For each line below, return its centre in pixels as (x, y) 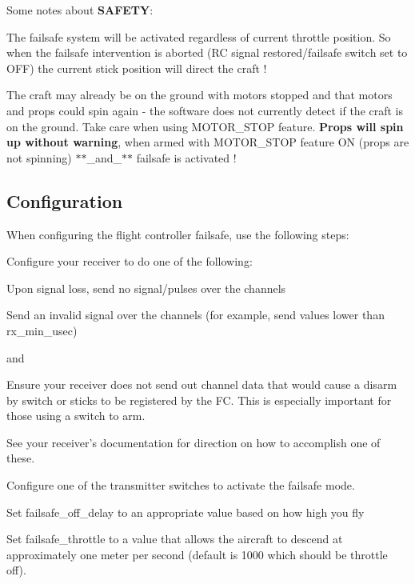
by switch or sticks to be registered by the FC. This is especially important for (199, 400)
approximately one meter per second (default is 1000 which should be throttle (197, 554)
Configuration (65, 200)
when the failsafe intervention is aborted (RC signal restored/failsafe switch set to (207, 52)
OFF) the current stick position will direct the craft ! (137, 68)
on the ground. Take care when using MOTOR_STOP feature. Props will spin (205, 126)
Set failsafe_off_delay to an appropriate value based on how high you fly (186, 512)
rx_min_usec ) (42, 330)
